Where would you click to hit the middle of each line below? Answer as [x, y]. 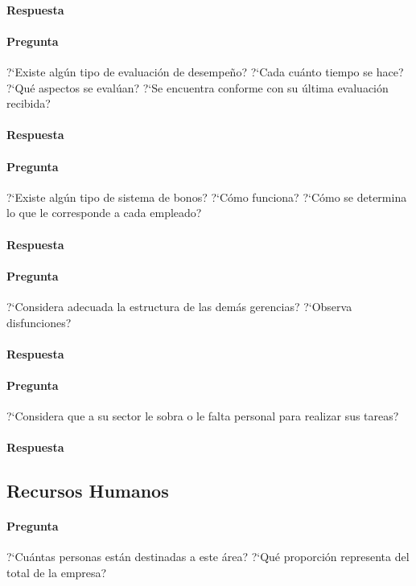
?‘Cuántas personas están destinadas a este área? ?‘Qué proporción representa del [208, 557]
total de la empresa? [57, 573]
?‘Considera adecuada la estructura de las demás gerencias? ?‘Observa [179, 306]
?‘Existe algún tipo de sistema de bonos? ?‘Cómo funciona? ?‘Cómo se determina [207, 197]
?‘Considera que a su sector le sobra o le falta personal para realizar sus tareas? [203, 416]
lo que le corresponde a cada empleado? [104, 213]
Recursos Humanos [88, 491]
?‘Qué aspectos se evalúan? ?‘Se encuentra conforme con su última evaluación [198, 87]
